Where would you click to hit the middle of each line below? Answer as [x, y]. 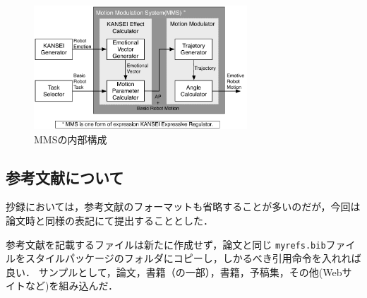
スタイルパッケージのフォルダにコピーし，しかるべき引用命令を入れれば [193, 258]
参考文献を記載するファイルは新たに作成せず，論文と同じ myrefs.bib [166, 244]
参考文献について [65, 177]
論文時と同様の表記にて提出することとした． [109, 221]
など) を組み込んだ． [72, 286]
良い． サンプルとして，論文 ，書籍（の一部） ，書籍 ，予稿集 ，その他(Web [174, 272]
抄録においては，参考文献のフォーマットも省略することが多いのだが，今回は [183, 207]
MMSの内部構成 [71, 139]
